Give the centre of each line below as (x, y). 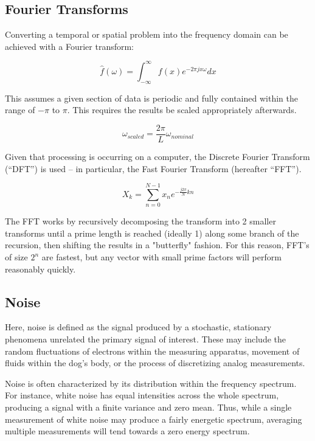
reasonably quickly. (40, 269)
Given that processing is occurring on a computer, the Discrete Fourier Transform (157, 156)
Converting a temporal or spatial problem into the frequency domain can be (147, 34)
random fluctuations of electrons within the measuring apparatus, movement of (152, 351)
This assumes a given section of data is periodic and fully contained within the (151, 98)
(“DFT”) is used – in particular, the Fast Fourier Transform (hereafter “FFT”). (153, 168)
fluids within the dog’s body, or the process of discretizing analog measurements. (155, 363)
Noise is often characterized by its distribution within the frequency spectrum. (151, 383)
